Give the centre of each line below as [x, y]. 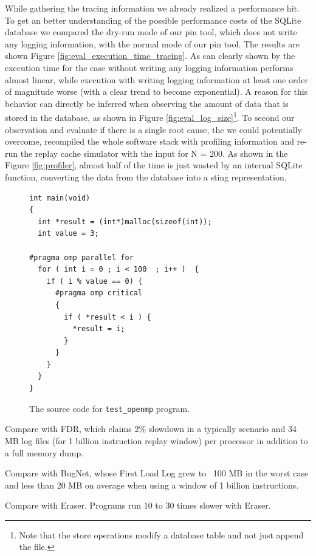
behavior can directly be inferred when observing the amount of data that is [147, 103]
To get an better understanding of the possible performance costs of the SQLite [153, 20]
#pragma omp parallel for [81, 257]
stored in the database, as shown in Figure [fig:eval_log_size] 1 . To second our [150, 116]
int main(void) [60, 198]
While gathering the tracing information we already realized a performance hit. [152, 8]
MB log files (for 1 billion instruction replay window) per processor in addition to [156, 440]
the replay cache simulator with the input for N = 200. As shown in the [154, 153]
